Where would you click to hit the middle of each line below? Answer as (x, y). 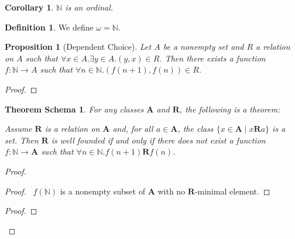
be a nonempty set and (203, 47)
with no (171, 191)
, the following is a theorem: (230, 109)
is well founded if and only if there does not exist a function (158, 140)
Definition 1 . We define (49, 27)
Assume (18, 129)
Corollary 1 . (29, 7)
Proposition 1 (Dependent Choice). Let (78, 47)
